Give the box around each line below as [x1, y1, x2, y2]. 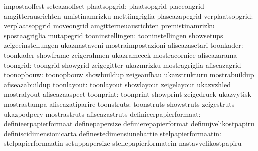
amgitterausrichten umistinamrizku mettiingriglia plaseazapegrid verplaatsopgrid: [4, 10, 253, 21]
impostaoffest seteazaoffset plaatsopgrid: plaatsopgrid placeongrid [4, 1, 204, 11]
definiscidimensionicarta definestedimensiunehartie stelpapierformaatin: [4, 128, 221, 138]
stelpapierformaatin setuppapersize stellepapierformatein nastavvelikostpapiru [4, 138, 242, 148]
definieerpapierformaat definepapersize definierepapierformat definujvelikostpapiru [4, 118, 255, 129]
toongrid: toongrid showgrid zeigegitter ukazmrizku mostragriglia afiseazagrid [4, 59, 241, 70]
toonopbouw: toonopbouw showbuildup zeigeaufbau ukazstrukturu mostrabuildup [4, 69, 254, 80]
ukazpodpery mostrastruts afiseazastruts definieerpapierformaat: [4, 108, 201, 119]
